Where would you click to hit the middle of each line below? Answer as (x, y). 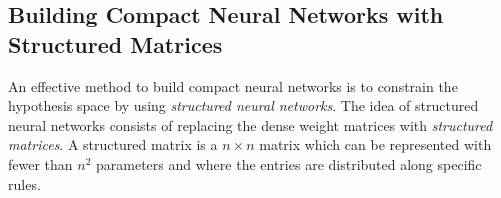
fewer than (40, 163)
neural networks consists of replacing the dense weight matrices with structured (250, 124)
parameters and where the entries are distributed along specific (289, 163)
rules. (24, 183)
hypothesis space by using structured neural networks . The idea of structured (243, 105)
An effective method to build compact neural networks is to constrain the (233, 85)
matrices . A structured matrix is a (113, 144)
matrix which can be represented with (375, 144)
